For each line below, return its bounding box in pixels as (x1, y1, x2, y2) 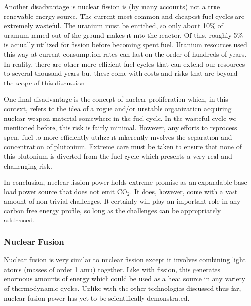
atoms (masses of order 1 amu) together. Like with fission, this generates (4, 264, 221, 274)
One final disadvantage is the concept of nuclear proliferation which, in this (4, 94, 228, 104)
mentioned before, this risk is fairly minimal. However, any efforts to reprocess (4, 122, 237, 133)
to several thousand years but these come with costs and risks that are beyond (4, 68, 238, 78)
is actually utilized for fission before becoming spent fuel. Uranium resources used (4, 39, 247, 50)
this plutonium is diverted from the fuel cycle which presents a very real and (4, 151, 232, 161)
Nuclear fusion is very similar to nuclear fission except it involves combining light (4, 255, 246, 265)
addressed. (4, 215, 35, 225)
